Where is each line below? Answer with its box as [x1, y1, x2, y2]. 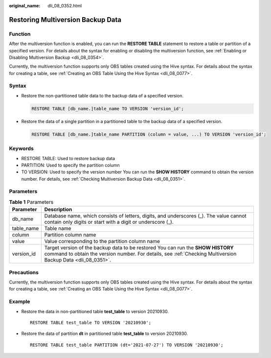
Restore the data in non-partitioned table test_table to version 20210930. [21, 309, 169, 314]
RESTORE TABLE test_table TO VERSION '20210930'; [30, 320, 152, 325]
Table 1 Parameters [9, 199, 54, 206]
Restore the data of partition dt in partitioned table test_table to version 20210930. [21, 331, 188, 336]
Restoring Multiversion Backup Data [9, 15, 122, 24]
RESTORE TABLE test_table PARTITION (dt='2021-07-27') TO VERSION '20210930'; [30, 342, 224, 348]
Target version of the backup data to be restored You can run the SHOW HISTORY [44, 244, 234, 251]
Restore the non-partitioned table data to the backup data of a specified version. [21, 93, 183, 98]
